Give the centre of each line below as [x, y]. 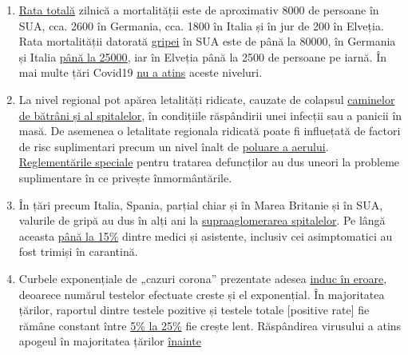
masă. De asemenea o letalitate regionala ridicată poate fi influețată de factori [210, 131]
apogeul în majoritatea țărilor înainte [110, 341]
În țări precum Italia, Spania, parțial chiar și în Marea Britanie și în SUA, [201, 204]
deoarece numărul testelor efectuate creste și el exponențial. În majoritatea [202, 294]
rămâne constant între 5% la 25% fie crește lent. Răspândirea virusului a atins [210, 325]
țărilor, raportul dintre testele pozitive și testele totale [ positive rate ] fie [194, 310]
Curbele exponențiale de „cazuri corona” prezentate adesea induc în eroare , [203, 278]
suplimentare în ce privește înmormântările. [125, 177]
